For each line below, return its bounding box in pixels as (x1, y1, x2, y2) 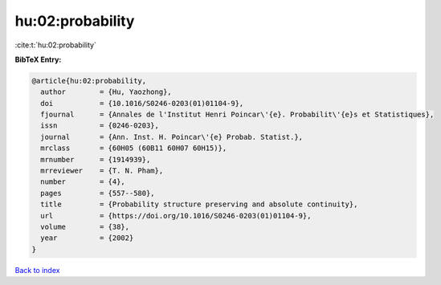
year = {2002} (40, 234, 134, 242)
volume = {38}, (40, 222, 130, 231)
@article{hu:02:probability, (31, 76, 147, 85)
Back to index (14, 265, 60, 275)
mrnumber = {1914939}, (40, 155, 151, 164)
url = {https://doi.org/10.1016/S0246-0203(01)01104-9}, (40, 211, 312, 220)
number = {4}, (40, 177, 126, 186)
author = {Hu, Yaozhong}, (40, 88, 172, 96)
